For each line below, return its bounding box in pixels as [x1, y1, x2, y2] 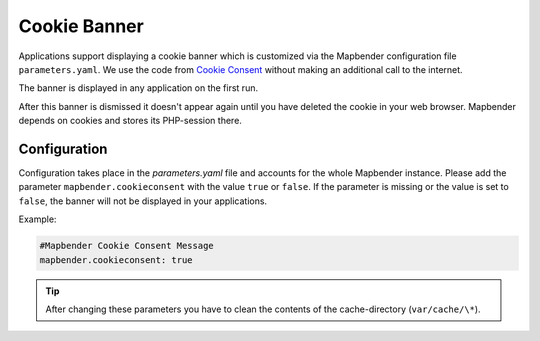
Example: [18, 213, 57, 225]
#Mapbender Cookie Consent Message [39, 240, 214, 252]
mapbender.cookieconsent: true [39, 254, 194, 265]
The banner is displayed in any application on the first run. [18, 82, 259, 94]
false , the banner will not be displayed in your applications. [18, 195, 268, 207]
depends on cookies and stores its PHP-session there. [18, 115, 242, 127]
